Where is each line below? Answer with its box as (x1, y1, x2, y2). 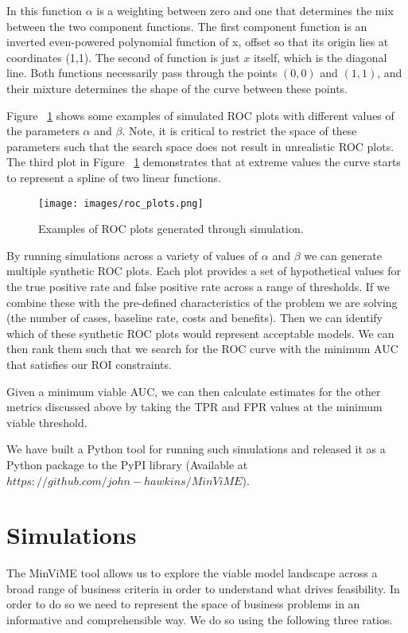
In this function (6, 2, 82, 18)
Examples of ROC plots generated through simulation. (38, 220, 304, 237)
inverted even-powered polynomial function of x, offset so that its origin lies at (6, 33, 389, 50)
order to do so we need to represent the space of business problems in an (6, 596, 360, 612)
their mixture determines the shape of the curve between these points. (6, 80, 348, 96)
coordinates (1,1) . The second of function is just (6, 49, 240, 65)
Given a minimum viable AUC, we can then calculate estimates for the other (6, 383, 381, 399)
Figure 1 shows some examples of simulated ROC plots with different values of (6, 107, 394, 123)
